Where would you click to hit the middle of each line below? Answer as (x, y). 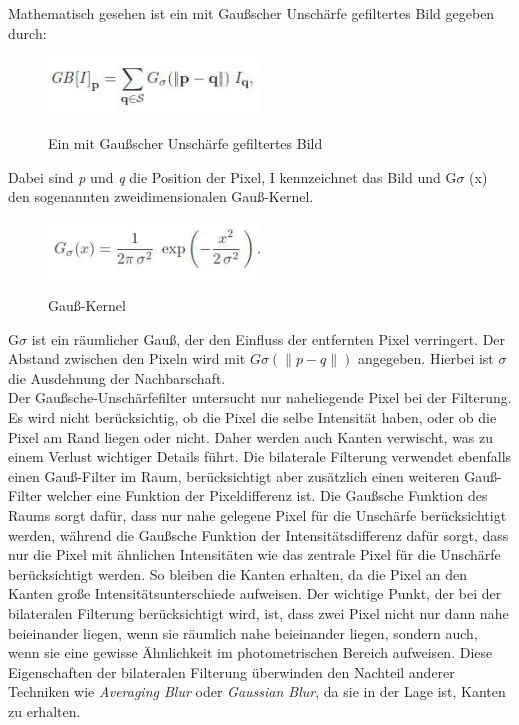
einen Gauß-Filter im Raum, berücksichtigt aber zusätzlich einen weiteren (234, 475)
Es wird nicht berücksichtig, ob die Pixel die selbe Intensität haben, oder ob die (252, 417)
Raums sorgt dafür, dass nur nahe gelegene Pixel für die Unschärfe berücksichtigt (257, 515)
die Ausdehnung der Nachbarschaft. (117, 377)
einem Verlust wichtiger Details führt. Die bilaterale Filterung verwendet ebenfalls (260, 456)
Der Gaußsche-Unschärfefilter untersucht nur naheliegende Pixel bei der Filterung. (260, 397)
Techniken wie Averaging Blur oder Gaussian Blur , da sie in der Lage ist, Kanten (257, 691)
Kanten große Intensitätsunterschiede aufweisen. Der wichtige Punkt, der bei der (255, 593)
